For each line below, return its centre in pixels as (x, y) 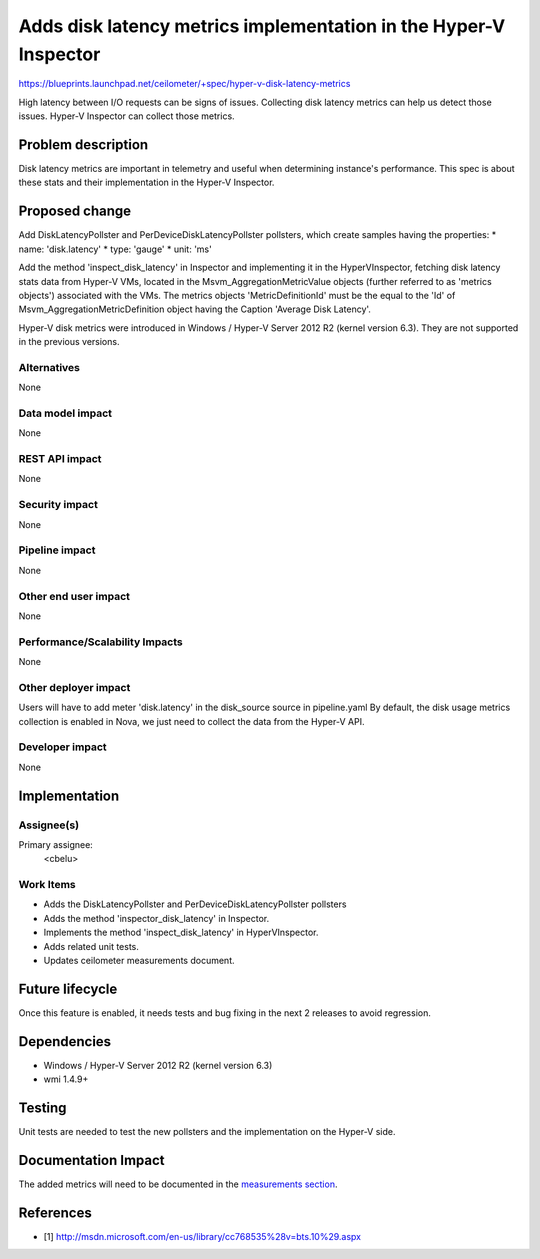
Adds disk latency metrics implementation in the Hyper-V (262, 26)
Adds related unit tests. (91, 946)
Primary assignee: (56, 844)
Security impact (58, 505)
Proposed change (75, 211)
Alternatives (49, 367)
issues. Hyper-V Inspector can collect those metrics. (126, 116)
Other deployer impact (74, 687)
